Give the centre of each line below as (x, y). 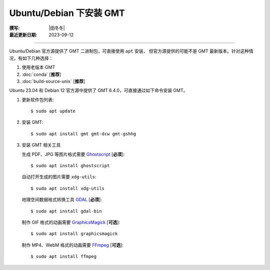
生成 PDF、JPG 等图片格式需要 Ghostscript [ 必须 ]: (73, 154)
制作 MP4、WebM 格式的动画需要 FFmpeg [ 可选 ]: (72, 245)
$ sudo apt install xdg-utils (68, 188)
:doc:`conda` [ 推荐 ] (41, 74)
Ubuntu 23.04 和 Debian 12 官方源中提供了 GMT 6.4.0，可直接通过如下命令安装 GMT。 (98, 90)
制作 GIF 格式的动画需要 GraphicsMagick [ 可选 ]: (71, 222)
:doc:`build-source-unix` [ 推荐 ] (53, 81)
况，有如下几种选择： (31, 58)
